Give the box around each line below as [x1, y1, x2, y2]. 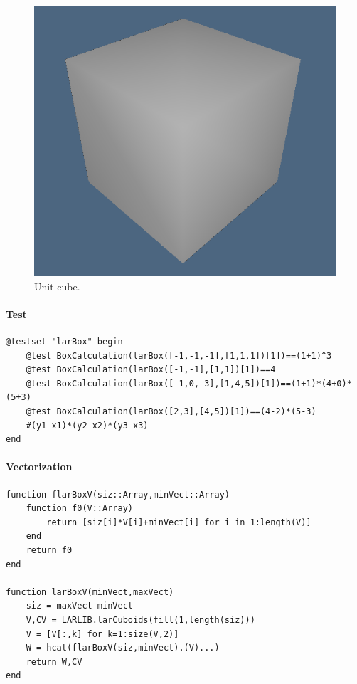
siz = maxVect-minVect [26, 601, 133, 611]
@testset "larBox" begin [6, 337, 123, 347]
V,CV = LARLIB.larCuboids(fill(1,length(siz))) [26, 614, 255, 625]
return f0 [26, 544, 73, 555]
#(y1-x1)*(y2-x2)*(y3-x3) [26, 420, 149, 431]
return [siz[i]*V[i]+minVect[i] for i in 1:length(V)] [46, 517, 311, 527]
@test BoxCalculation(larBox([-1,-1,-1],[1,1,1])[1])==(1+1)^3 [26, 350, 332, 361]
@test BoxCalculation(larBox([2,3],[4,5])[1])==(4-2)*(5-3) [26, 406, 316, 416]
